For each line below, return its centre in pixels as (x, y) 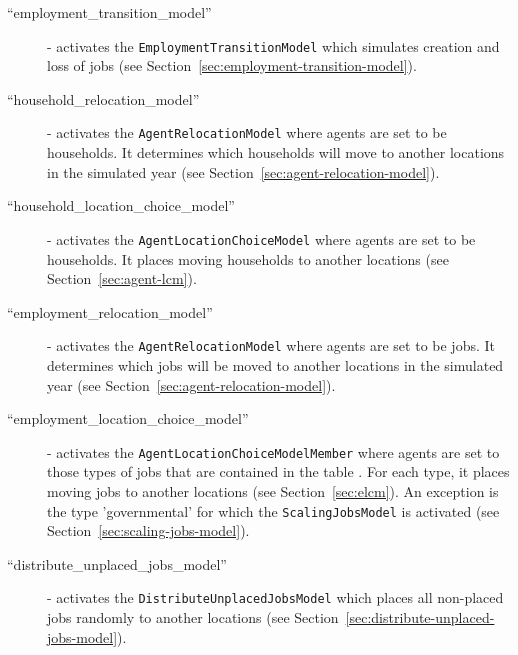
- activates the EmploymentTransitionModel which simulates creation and (273, 45)
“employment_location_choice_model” (128, 418)
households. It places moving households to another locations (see (248, 258)
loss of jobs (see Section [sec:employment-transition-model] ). (232, 65)
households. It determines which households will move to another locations (276, 152)
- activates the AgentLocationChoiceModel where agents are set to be (261, 238)
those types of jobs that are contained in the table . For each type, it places (278, 471)
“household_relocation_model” (103, 98)
